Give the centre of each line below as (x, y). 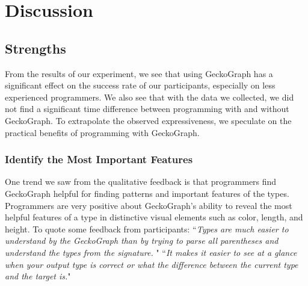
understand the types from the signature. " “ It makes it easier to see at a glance (151, 252)
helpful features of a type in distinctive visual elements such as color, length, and (154, 217)
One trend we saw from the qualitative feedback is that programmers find (141, 182)
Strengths (35, 48)
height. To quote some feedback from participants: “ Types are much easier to (147, 228)
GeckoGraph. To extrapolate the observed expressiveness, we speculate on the (148, 120)
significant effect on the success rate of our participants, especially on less (140, 85)
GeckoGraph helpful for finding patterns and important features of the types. (147, 193)
